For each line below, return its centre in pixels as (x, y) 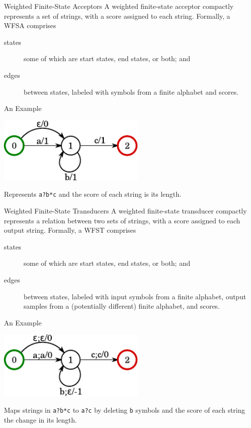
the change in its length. (41, 419)
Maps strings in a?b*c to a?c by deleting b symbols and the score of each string (125, 410)
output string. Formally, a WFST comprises (70, 230)
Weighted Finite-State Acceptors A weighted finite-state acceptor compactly (119, 6)
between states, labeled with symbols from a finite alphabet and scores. (131, 91)
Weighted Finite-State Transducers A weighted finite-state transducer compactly (125, 211)
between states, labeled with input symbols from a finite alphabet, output (135, 296)
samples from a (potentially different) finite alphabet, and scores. (122, 306)
